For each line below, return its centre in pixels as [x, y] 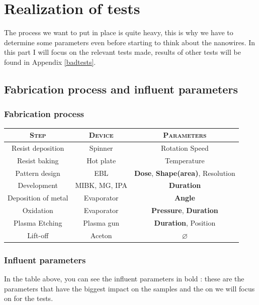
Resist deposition [38, 147]
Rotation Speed [185, 147]
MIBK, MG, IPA [101, 185]
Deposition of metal [38, 198]
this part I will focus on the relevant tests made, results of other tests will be [122, 52]
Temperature [185, 160]
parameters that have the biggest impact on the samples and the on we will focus [129, 288]
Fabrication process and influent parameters [121, 89]
